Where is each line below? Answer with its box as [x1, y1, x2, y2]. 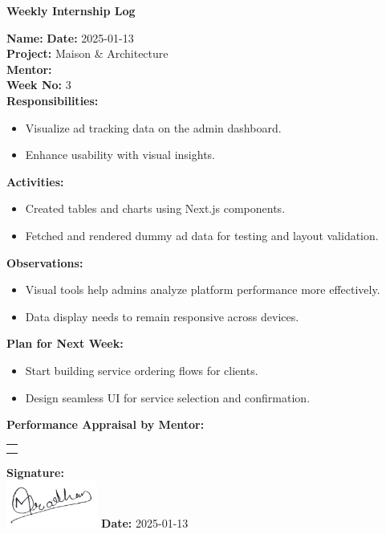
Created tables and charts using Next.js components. [25, 200, 286, 217]
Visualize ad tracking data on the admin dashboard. [25, 119, 282, 136]
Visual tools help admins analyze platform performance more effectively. [25, 281, 380, 298]
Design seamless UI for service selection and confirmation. [25, 389, 311, 406]
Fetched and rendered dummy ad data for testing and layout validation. [25, 226, 379, 243]
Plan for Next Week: [6, 335, 124, 352]
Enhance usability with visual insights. [25, 146, 216, 163]
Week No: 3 [6, 76, 71, 93]
